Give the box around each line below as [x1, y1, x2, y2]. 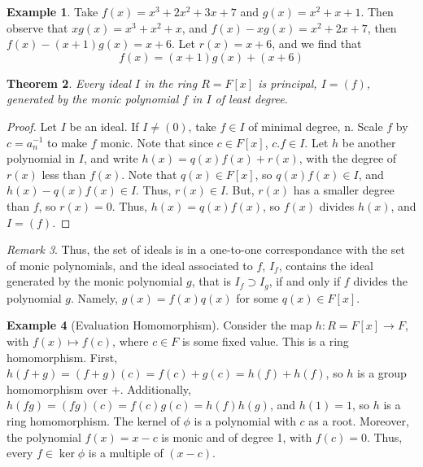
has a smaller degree [293, 181, 395, 199]
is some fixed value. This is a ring [181, 332, 349, 349]
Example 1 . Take [7, 3, 98, 20]
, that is [191, 273, 231, 290]
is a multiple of [88, 444, 164, 461]
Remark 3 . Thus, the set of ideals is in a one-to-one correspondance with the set [7, 241, 406, 258]
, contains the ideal [278, 256, 374, 273]
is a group [357, 364, 407, 382]
